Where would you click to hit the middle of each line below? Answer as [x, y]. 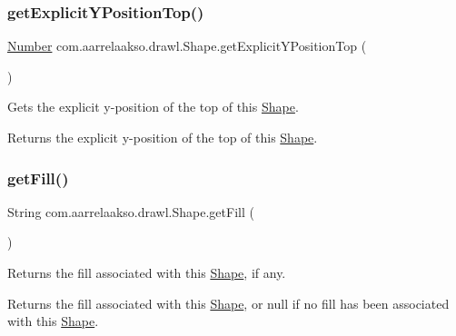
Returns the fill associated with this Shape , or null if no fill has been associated [228, 303]
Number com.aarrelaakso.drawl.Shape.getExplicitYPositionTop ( [187, 46]
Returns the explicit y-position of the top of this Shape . [163, 137]
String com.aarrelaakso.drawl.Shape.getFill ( [131, 211]
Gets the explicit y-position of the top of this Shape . [153, 107]
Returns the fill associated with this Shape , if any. [147, 272]
